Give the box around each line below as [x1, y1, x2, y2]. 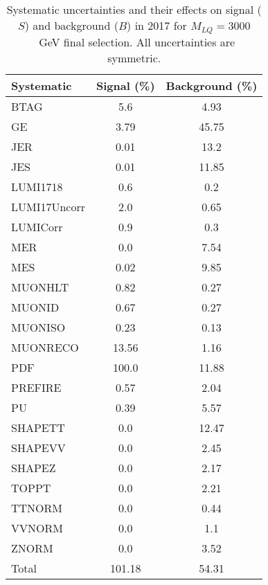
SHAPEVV [11, 439, 66, 456]
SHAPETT [11, 419, 65, 435]
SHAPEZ [11, 459, 56, 476]
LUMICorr [11, 218, 63, 235]
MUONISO [11, 318, 66, 335]
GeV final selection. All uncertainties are [39, 33, 235, 50]
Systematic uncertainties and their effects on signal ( [6, 1, 262, 17]
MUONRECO [11, 339, 79, 355]
